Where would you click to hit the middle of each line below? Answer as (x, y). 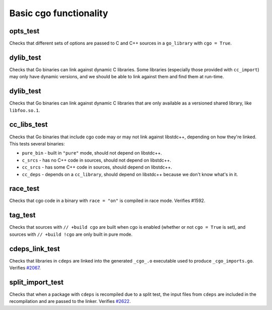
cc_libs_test (28, 124)
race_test (24, 189)
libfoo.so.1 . (25, 110)
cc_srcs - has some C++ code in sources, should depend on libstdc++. (97, 167)
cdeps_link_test (35, 249)
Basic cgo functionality (59, 13)
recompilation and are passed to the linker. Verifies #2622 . (70, 301)
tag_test (22, 215)
